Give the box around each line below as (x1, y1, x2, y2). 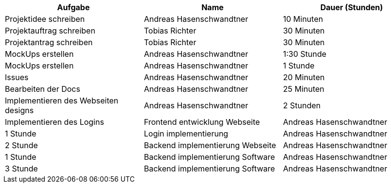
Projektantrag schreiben (5, 37, 93, 47)
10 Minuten (283, 14, 323, 24)
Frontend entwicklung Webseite (143, 117, 260, 127)
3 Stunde (5, 164, 38, 173)
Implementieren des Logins (5, 117, 104, 127)
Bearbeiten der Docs (5, 84, 80, 94)
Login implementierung (143, 129, 229, 138)
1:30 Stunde (283, 49, 327, 59)
